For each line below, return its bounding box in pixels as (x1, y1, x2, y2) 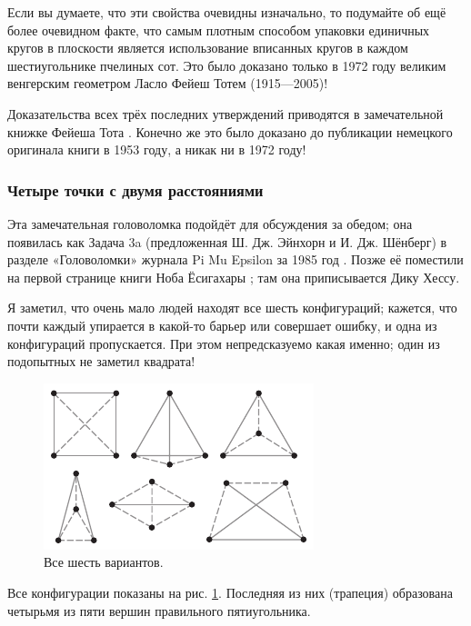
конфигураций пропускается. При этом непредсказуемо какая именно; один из (7, 333, 440, 353)
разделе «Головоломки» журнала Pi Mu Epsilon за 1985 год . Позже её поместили (7, 250, 464, 269)
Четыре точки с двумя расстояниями (7, 178, 264, 201)
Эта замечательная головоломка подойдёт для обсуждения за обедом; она (7, 214, 413, 233)
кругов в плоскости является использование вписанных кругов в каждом (7, 38, 408, 57)
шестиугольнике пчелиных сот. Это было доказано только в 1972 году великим (7, 55, 446, 75)
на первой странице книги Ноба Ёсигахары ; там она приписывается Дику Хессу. (7, 267, 460, 286)
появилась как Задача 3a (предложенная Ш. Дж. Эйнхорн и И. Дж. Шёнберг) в (7, 232, 447, 251)
